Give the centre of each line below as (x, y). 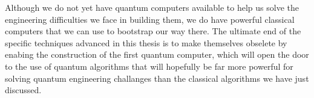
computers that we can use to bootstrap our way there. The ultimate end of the (153, 31)
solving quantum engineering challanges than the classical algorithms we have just (157, 78)
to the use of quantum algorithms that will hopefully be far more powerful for (149, 66)
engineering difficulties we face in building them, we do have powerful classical (150, 19)
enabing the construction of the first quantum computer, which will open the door (157, 54)
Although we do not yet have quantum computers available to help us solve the (152, 7)
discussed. (23, 90)
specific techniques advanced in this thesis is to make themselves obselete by (146, 42)
